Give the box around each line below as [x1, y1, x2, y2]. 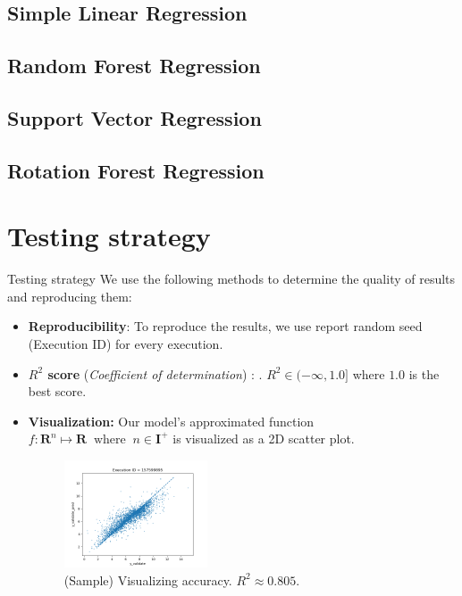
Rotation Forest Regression [7, 156, 265, 184]
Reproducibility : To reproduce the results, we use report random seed [28, 317, 423, 335]
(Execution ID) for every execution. [28, 335, 223, 353]
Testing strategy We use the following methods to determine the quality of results [7, 269, 456, 288]
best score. [28, 382, 87, 401]
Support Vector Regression [7, 103, 262, 131]
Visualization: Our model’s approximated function [28, 411, 315, 430]
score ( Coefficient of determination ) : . [47, 364, 263, 383]
